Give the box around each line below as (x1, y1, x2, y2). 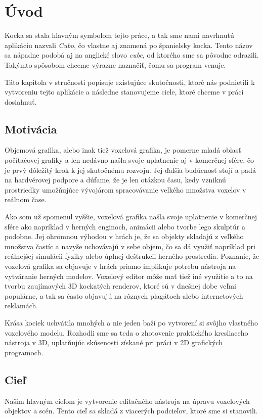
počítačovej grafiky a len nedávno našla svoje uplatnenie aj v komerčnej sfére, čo (5, 155, 254, 165)
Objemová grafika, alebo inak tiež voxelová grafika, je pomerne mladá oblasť (5, 145, 241, 155)
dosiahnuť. (5, 96, 37, 107)
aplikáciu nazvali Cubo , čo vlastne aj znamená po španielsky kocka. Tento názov (5, 39, 253, 50)
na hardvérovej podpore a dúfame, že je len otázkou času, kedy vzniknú (5, 174, 226, 185)
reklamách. (5, 300, 38, 311)
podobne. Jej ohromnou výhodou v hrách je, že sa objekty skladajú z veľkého (5, 231, 244, 242)
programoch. (5, 347, 43, 357)
